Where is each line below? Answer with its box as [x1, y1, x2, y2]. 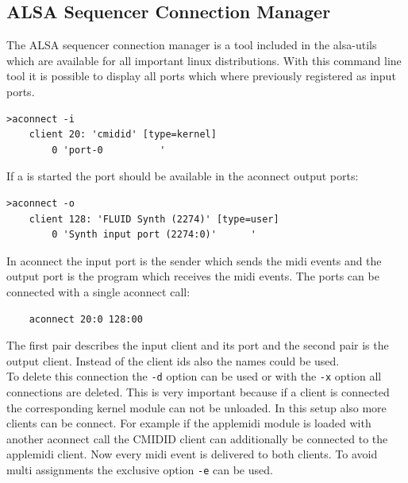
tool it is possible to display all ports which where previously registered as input [6, 68, 396, 84]
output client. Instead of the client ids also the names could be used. [6, 352, 340, 369]
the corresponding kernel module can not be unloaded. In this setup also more [6, 399, 387, 415]
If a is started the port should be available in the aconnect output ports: [6, 168, 359, 184]
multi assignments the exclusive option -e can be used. [6, 461, 273, 477]
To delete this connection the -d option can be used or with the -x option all [6, 368, 382, 384]
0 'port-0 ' [52, 144, 166, 156]
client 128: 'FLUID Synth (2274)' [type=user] [29, 213, 279, 225]
